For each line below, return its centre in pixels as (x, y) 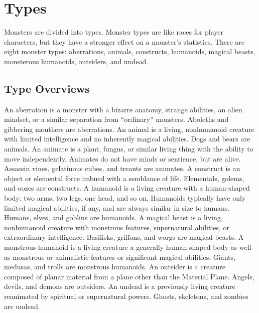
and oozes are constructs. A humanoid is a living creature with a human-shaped (127, 188)
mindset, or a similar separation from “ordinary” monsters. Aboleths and (116, 119)
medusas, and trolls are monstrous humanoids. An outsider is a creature (115, 267)
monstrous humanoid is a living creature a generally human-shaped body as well (128, 247)
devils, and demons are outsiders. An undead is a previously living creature (120, 286)
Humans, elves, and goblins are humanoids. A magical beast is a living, (113, 217)
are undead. (22, 306)
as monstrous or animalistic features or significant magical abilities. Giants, (120, 257)
